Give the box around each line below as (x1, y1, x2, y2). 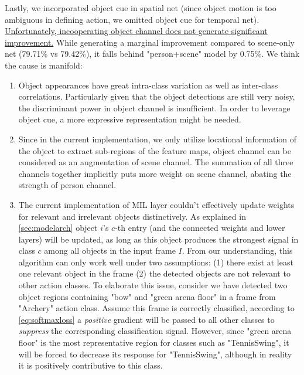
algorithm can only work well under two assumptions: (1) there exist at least (18, 255, 293, 268)
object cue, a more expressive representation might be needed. (18, 113, 241, 125)
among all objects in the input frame (44, 244, 176, 257)
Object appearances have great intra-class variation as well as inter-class (18, 79, 278, 91)
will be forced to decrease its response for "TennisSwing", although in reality (18, 347, 292, 360)
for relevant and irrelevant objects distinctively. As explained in (18, 210, 246, 222)
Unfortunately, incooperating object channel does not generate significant (5, 25, 268, 37)
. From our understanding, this (182, 244, 293, 257)
